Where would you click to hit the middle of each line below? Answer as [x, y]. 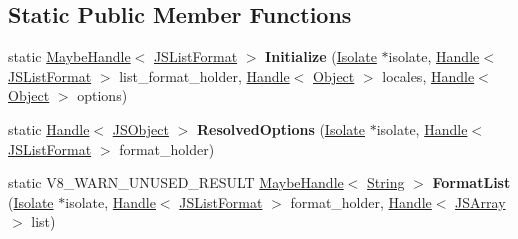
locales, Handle [428, 75]
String [386, 182]
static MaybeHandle [69, 56]
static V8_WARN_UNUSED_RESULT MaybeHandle [176, 182]
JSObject [140, 128]
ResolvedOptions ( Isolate [280, 128]
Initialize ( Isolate [321, 56]
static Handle [49, 128]
